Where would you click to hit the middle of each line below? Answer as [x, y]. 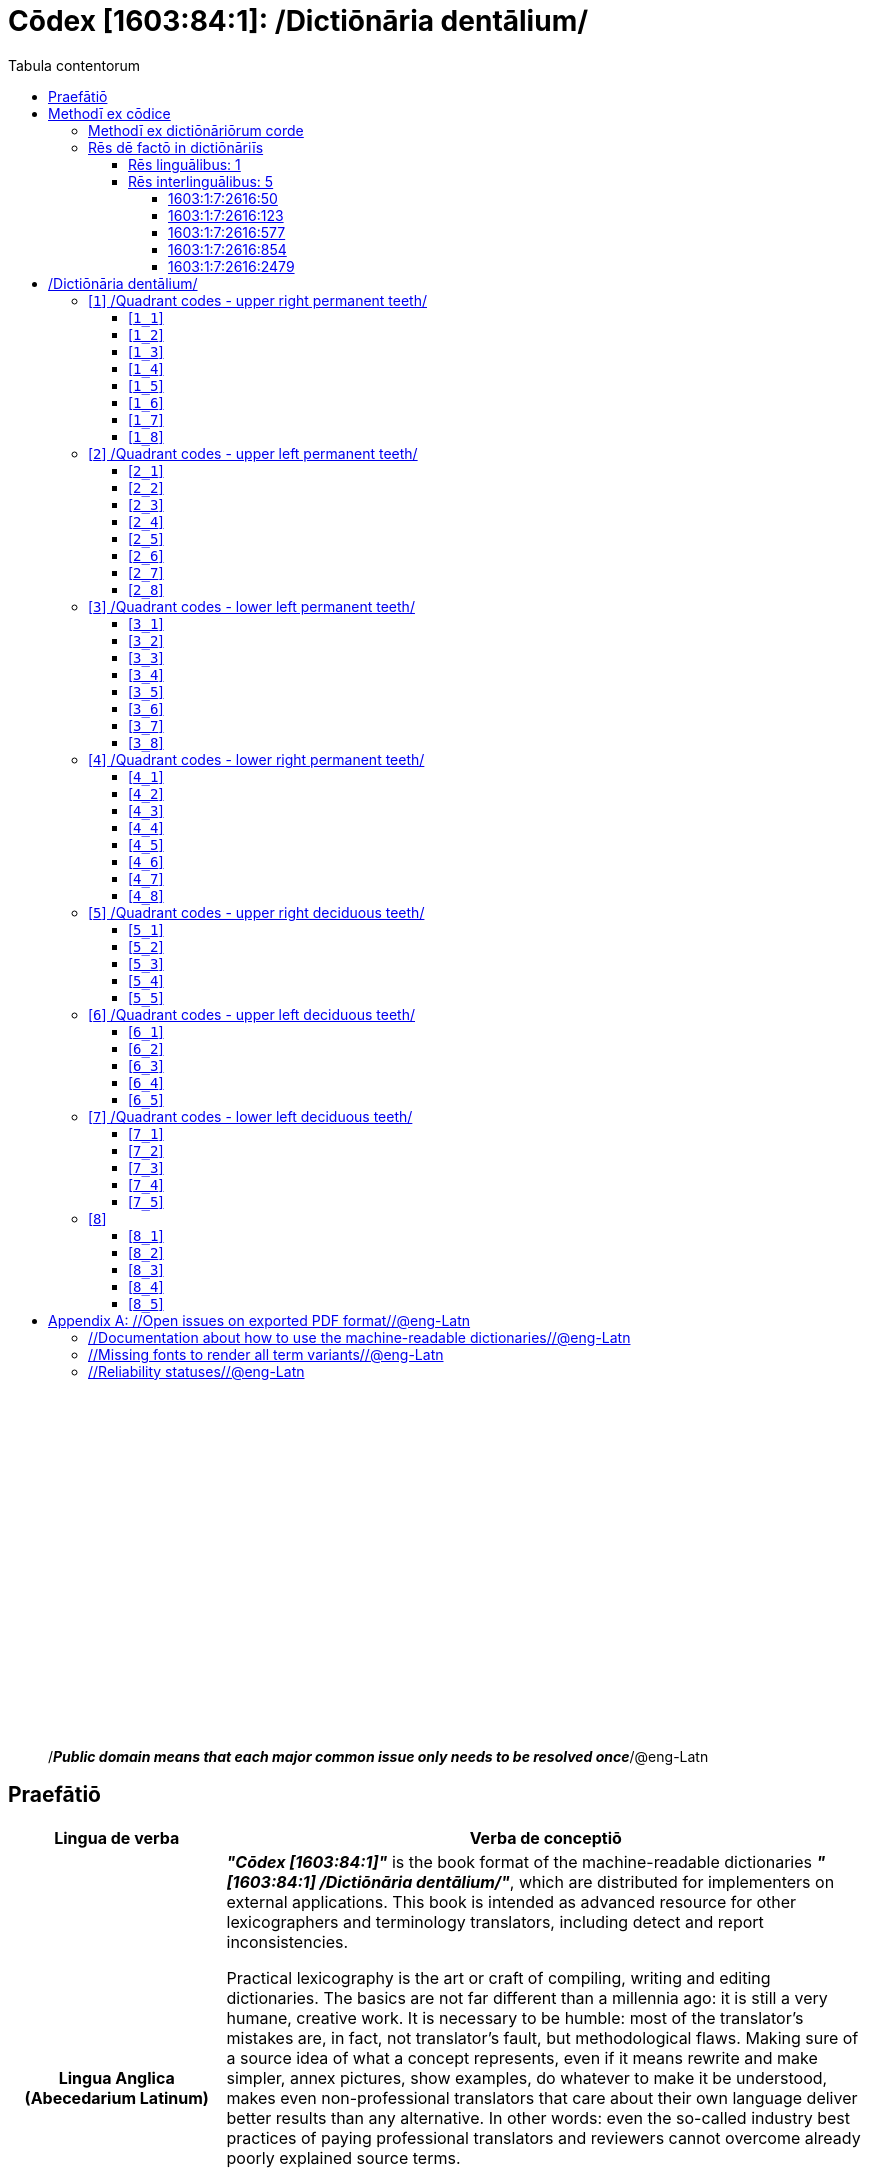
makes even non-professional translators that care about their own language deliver [542, 2097]
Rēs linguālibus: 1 [184, 164]
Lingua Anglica [116, 2077]
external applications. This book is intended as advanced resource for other [511, 1901]
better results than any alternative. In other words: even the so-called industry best [538, 2117]
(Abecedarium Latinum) [116, 2097]
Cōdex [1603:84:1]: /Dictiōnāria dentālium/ [298, 21]
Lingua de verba [117, 1837]
